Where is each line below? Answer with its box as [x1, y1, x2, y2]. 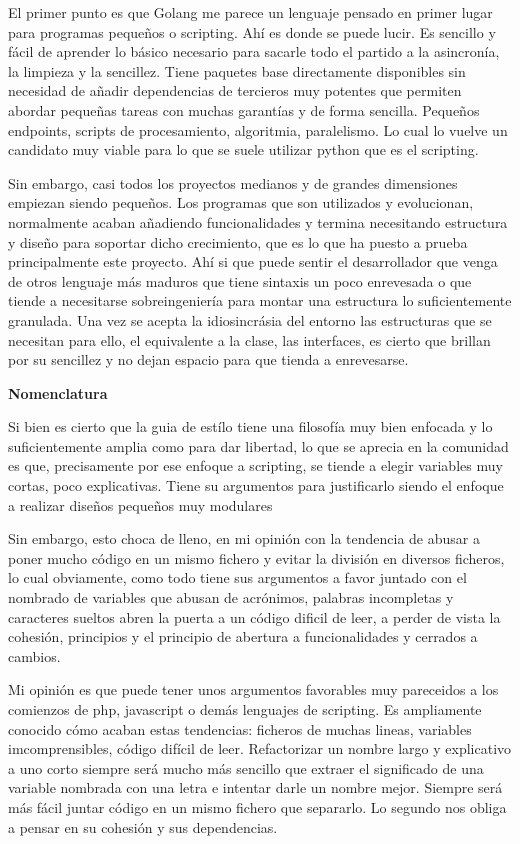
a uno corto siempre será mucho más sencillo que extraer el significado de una [8, 757, 484, 778]
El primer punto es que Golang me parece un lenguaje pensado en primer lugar [8, 2, 493, 22]
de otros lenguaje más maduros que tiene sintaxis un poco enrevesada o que [8, 270, 472, 291]
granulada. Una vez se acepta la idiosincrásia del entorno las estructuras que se [8, 309, 492, 330]
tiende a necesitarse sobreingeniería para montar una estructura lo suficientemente [8, 290, 512, 311]
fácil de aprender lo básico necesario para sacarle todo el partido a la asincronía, [8, 41, 500, 62]
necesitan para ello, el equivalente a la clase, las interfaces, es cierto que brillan [8, 329, 491, 350]
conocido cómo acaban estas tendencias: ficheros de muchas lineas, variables [8, 718, 472, 739]
